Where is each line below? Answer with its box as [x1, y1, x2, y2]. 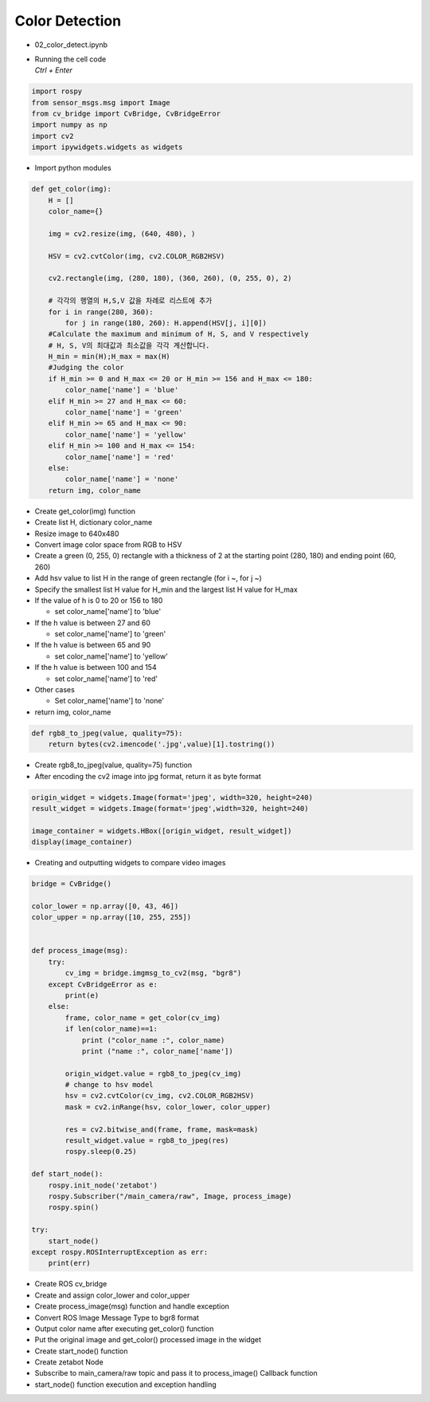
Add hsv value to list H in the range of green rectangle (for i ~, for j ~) [34, 573, 262, 583]
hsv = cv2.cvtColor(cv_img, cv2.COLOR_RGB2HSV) [64, 1091, 255, 1101]
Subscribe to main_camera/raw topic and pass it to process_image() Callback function [34, 1369, 318, 1378]
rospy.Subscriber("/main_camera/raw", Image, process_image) [48, 1192, 292, 1200]
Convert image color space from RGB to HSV [34, 539, 182, 549]
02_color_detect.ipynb [34, 40, 107, 49]
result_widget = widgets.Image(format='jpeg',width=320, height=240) [31, 804, 309, 813]
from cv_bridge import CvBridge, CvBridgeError [31, 109, 221, 119]
